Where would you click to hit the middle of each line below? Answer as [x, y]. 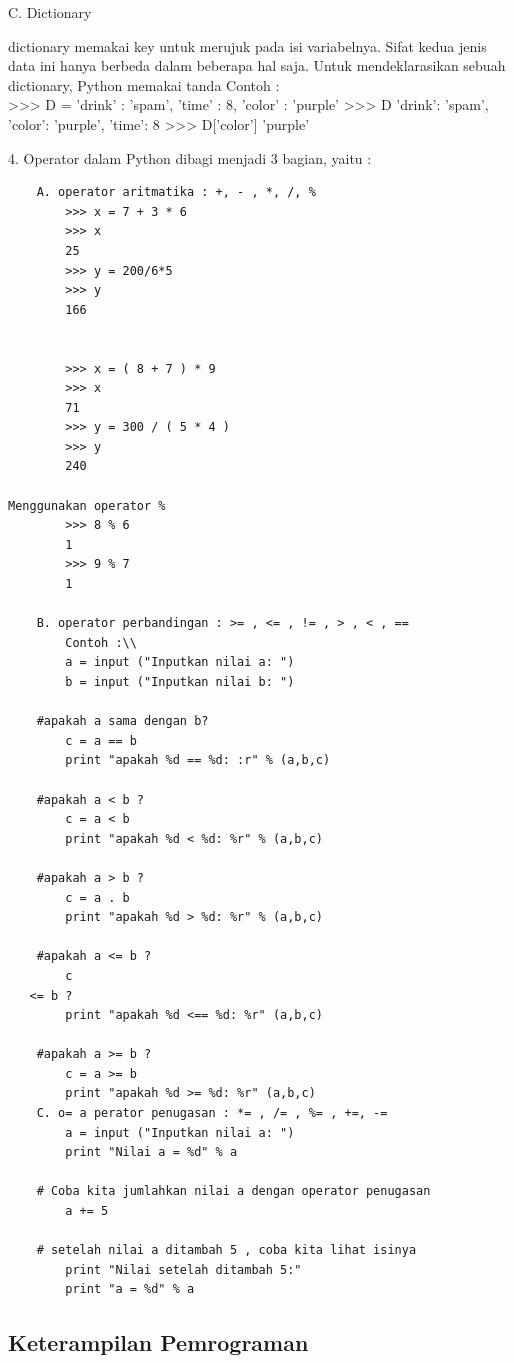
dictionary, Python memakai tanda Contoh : [144, 84]
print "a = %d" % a [130, 1289]
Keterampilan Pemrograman [158, 1342]
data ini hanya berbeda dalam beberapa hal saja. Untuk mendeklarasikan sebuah [257, 65]
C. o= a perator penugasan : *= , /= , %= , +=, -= [212, 1113]
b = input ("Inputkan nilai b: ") [180, 682]
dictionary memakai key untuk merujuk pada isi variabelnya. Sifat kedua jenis [247, 45]
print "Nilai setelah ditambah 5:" [183, 1269]
